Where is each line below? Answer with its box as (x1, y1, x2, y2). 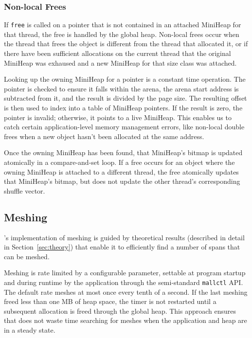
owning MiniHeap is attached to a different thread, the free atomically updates (4, 166, 239, 177)
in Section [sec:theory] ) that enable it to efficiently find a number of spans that (4, 242, 240, 252)
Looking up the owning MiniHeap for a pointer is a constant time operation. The (4, 74, 246, 84)
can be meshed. (4, 251, 50, 261)
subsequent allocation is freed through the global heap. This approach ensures (4, 305, 236, 316)
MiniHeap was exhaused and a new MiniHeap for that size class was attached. (4, 57, 237, 68)
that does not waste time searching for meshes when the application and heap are (4, 315, 247, 325)
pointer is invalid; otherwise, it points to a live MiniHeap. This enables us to (4, 112, 232, 122)
